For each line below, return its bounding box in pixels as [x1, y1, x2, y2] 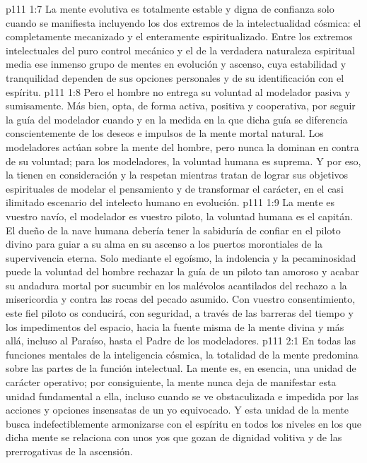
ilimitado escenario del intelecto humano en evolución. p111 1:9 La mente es [6, 195, 335, 210]
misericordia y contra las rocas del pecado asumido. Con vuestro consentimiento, [6, 291, 356, 306]
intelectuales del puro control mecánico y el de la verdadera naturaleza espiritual [6, 42, 355, 57]
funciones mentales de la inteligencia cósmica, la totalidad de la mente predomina [6, 347, 359, 361]
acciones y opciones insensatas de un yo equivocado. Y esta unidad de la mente [6, 402, 349, 417]
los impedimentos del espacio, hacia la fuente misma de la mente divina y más [6, 319, 344, 334]
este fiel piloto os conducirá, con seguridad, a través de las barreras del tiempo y [6, 306, 354, 320]
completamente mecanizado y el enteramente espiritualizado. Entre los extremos [6, 29, 353, 44]
